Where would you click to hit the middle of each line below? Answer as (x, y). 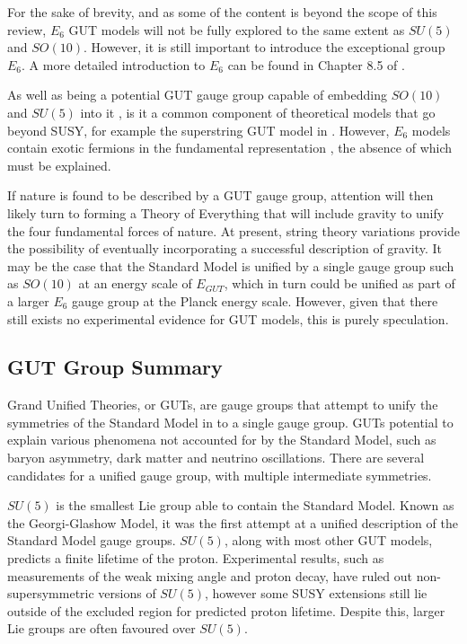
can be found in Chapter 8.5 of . (316, 64)
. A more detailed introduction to (114, 64)
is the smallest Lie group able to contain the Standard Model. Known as (255, 505)
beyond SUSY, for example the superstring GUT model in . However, (198, 130)
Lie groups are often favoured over (101, 628)
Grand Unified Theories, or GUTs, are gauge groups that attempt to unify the (223, 405)
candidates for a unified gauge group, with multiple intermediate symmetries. (220, 475)
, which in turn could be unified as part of (339, 283)
